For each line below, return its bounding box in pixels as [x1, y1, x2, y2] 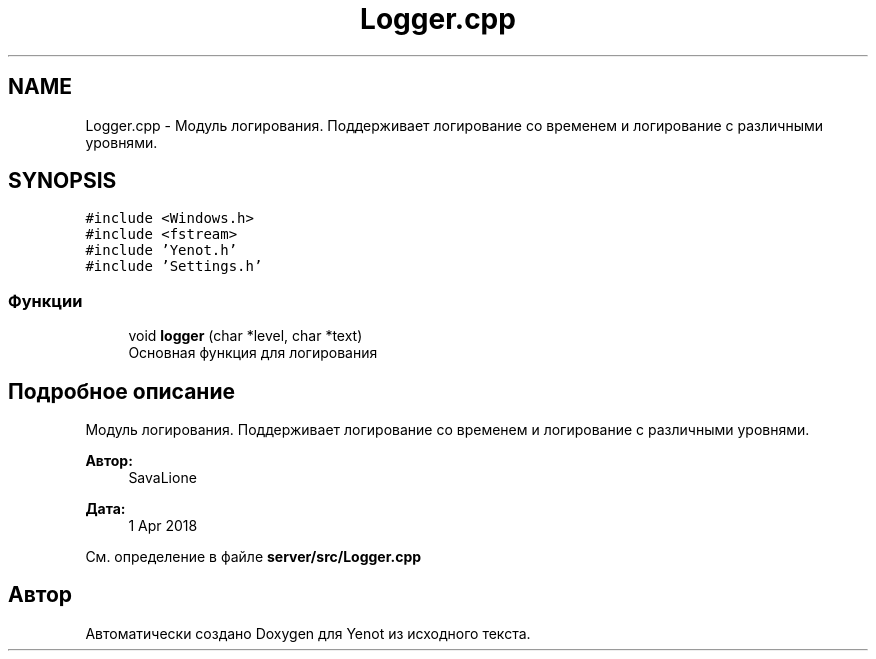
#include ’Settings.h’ [85, 258, 263, 275]
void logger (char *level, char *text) [128, 327, 363, 345]
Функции [8, 290, 83, 311]
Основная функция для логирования [128, 344, 378, 362]
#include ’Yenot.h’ [85, 242, 238, 259]
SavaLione [128, 469, 197, 487]
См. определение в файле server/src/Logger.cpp [85, 548, 422, 566]
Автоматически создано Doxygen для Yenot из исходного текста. [85, 624, 531, 642]
